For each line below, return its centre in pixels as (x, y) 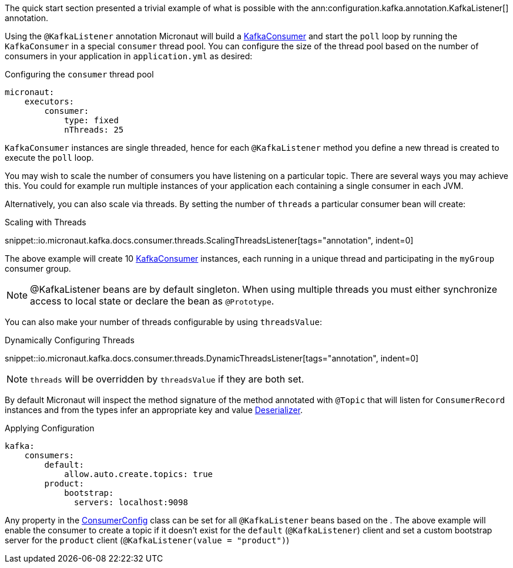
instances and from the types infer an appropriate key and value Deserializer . (154, 410)
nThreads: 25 (94, 130)
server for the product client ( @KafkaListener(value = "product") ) (147, 540)
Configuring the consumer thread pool (79, 74)
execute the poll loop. (49, 158)
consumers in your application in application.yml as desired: (129, 56)
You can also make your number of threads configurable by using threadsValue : (163, 322)
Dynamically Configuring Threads (70, 340)
